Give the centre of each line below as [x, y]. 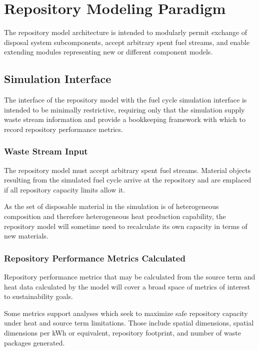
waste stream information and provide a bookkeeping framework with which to [125, 119]
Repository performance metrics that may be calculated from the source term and [130, 277]
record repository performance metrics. [63, 129]
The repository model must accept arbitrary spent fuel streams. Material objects [127, 170]
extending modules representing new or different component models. [108, 52]
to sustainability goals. [38, 296]
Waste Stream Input [46, 151]
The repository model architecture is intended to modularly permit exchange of [126, 32]
